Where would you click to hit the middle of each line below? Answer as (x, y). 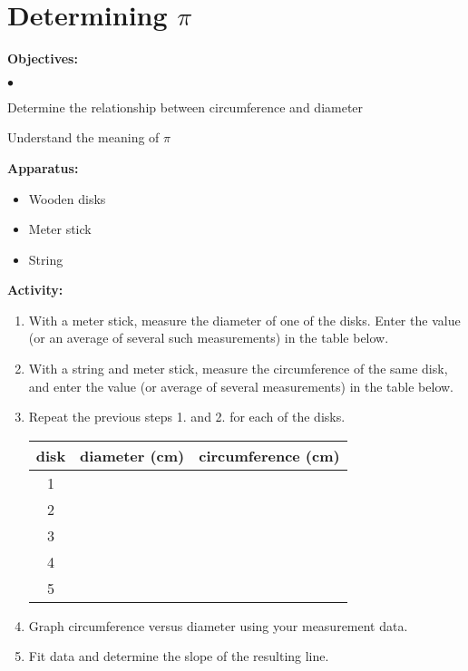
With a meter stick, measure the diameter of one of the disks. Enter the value (244, 320)
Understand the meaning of (83, 137)
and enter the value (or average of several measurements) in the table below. (241, 386)
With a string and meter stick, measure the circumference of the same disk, (238, 369)
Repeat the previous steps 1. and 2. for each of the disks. (187, 417)
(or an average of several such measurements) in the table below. (209, 338)
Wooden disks (67, 198)
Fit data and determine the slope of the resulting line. (179, 656)
